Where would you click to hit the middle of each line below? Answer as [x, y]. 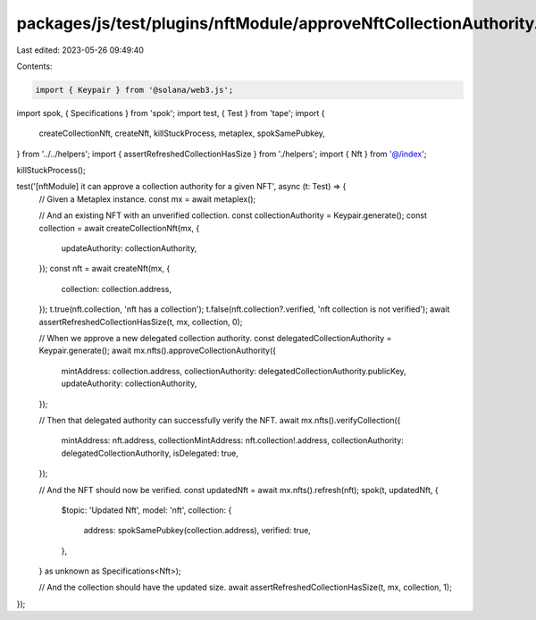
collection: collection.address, [116, 289]
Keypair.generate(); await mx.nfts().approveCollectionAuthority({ [158, 351]
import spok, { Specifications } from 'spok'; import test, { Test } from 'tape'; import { [171, 113]
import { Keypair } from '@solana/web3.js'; [134, 90]
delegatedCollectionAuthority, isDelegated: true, [150, 453]
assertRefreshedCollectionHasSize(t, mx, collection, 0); [141, 322]
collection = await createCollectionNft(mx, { [119, 228]
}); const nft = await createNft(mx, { [105, 269]
